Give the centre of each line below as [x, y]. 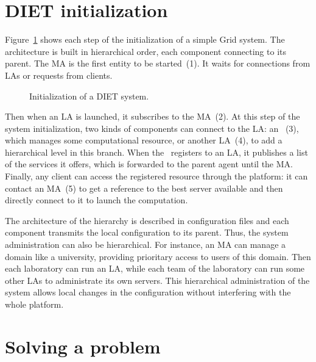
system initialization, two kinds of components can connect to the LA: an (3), [152, 128]
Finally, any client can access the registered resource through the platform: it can [156, 176]
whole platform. [34, 304]
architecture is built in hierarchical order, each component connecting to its [146, 51]
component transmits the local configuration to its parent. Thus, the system [147, 232]
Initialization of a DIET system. [89, 96]
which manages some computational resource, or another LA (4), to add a [144, 140]
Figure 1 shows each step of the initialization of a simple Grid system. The [145, 39]
